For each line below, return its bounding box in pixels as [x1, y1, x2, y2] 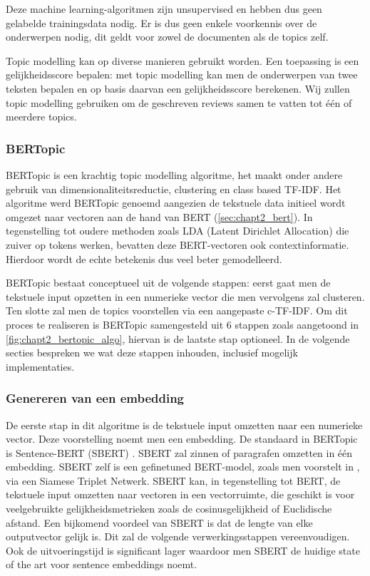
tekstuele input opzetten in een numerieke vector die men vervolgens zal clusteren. [6, 289, 365, 304]
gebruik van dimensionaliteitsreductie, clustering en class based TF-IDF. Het [6, 181, 341, 196]
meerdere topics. [6, 109, 77, 124]
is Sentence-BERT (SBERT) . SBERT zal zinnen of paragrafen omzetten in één [6, 445, 353, 460]
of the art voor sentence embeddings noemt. [6, 557, 197, 572]
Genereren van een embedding [6, 389, 185, 407]
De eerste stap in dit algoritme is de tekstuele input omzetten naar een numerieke [6, 417, 363, 432]
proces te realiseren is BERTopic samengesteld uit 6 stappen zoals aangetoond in [6, 317, 359, 331]
